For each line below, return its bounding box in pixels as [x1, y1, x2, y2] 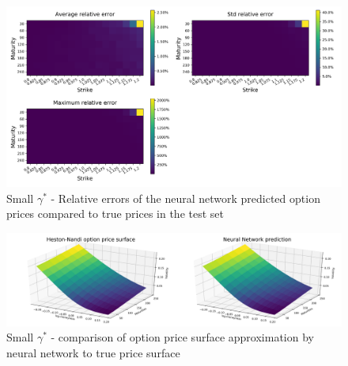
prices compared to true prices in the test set [6, 205, 224, 222]
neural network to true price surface [6, 344, 180, 360]
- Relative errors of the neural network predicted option [51, 189, 320, 206]
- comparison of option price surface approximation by [51, 329, 314, 345]
